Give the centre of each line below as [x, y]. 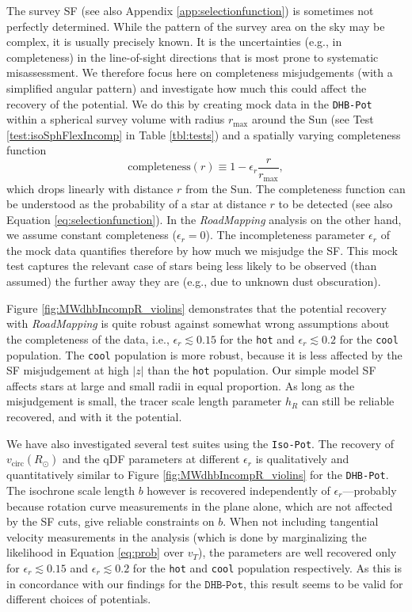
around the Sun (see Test [313, 119]
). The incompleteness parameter [285, 235]
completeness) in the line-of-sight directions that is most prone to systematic [193, 57]
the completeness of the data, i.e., [88, 338]
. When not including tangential [301, 521]
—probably [370, 490]
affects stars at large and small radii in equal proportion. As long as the [181, 385]
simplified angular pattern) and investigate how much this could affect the [187, 87]
